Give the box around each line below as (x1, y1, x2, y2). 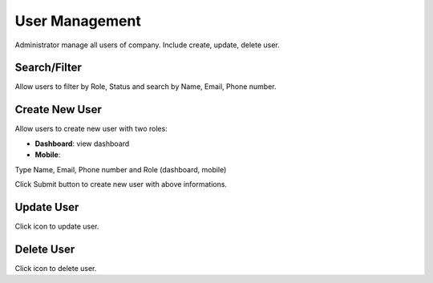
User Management (14, 12, 142, 30)
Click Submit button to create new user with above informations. (14, 179, 228, 188)
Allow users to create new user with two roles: (14, 124, 168, 134)
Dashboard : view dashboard (34, 139, 130, 148)
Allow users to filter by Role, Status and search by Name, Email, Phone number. (14, 82, 277, 91)
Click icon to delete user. (14, 263, 97, 273)
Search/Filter (14, 61, 82, 75)
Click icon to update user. (14, 221, 99, 231)
